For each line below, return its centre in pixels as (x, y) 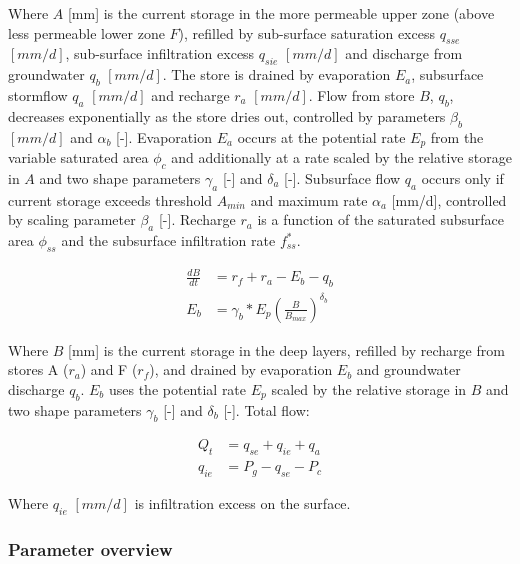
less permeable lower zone (86, 32)
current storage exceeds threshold (110, 199)
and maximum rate (309, 199)
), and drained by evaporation (241, 369)
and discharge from (404, 53)
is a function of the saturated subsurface (380, 219)
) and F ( (109, 369)
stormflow (38, 94)
